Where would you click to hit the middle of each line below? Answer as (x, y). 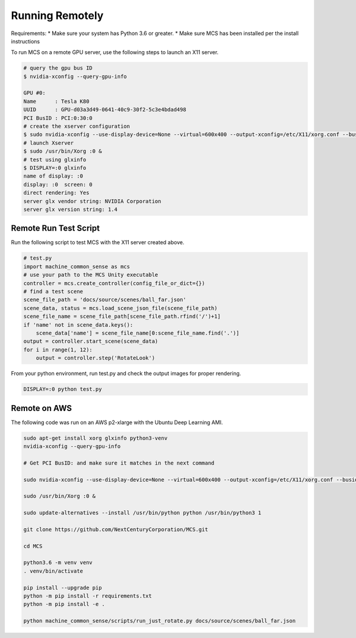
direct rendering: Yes (56, 193)
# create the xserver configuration (77, 127)
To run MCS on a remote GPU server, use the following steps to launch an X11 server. (115, 52)
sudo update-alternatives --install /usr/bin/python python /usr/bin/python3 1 (142, 513)
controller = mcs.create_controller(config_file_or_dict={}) (114, 283)
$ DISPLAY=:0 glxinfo (55, 168)
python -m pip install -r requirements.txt (88, 596)
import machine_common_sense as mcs (77, 266)
